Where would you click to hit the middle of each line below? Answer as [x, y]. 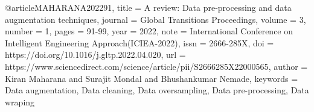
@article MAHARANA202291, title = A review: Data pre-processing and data [148, 7]
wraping [20, 101]
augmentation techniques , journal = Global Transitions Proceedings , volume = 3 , [155, 19]
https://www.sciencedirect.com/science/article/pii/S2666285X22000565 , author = [156, 66]
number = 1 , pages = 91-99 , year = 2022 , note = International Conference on [149, 31]
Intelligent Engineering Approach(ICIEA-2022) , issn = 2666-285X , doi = [139, 42]
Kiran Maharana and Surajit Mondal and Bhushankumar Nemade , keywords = [152, 78]
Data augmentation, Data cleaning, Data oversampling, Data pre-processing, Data [157, 90]
